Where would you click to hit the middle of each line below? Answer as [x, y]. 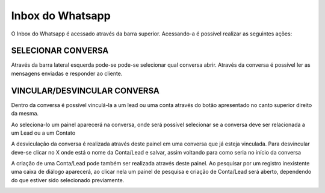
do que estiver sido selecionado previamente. [68, 180]
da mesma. [25, 114]
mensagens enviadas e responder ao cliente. [67, 73]
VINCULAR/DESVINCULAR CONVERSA [85, 90]
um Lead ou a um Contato [43, 133]
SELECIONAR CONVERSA [60, 51]
